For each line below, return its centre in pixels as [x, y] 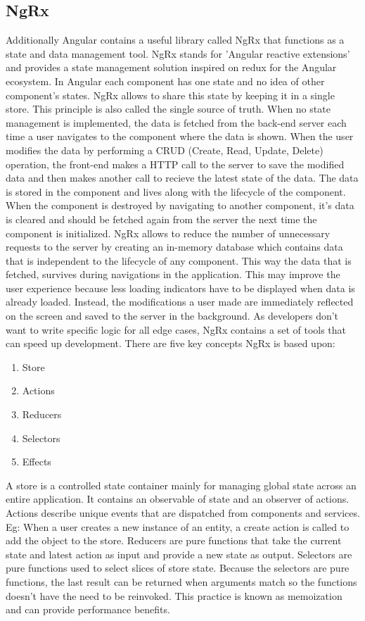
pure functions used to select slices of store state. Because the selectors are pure [178, 568]
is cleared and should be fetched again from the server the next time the [161, 219]
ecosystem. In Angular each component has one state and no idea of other [165, 81]
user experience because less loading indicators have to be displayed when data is [180, 288]
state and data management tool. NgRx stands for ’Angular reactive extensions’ [178, 53]
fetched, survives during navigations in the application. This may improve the [173, 274]
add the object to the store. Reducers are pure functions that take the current [174, 540]
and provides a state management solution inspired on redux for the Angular [171, 67]
